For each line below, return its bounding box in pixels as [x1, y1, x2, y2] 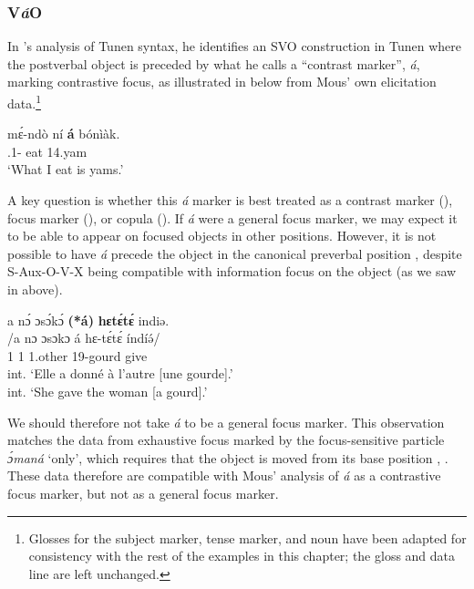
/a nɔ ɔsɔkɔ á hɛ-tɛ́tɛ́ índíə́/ [7, 328, 160, 347]
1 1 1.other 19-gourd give [7, 346, 148, 365]
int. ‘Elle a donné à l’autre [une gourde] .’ [7, 364, 233, 383]
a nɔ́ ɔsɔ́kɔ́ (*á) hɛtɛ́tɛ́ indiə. [7, 310, 170, 329]
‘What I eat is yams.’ [7, 160, 124, 179]
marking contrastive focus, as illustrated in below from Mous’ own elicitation [7, 72, 437, 91]
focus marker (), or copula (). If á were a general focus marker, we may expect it [7, 208, 458, 227]
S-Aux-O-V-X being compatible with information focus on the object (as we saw [7, 262, 457, 281]
